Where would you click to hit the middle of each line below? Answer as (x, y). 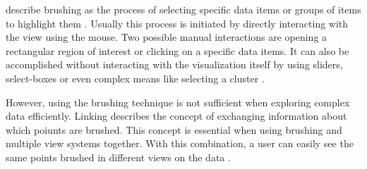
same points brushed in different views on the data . (118, 157)
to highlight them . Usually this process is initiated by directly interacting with (177, 23)
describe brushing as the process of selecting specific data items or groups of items (183, 9)
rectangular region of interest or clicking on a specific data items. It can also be (178, 50)
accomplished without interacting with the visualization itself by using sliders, (174, 64)
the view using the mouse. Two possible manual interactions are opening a (167, 37)
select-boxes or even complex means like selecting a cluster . (135, 78)
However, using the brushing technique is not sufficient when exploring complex (178, 102)
